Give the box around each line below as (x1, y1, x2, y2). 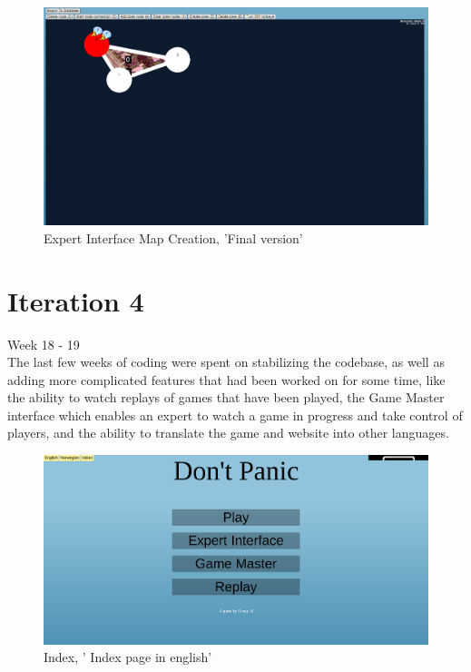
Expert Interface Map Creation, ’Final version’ (44, 228, 303, 247)
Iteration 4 (7, 282, 144, 319)
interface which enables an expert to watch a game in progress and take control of (7, 405, 463, 424)
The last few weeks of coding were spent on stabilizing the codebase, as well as (7, 352, 445, 371)
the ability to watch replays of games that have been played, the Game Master (7, 388, 445, 407)
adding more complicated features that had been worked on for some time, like (7, 370, 446, 389)
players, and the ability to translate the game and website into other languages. (7, 423, 449, 442)
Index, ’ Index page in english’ (44, 647, 212, 667)
